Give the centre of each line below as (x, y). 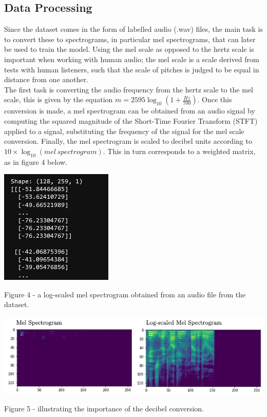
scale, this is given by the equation (59, 99)
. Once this (215, 99)
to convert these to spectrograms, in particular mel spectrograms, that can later (130, 39)
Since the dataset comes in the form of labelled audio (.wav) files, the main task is (133, 29)
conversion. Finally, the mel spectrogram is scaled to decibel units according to (128, 141)
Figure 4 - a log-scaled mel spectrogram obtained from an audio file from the (125, 294)
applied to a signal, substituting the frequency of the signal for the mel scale (124, 131)
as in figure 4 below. (36, 162)
